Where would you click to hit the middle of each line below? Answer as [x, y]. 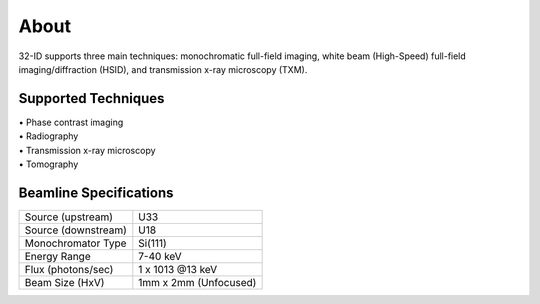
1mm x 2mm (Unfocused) [197, 282]
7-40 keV [160, 256]
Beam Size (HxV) [64, 282]
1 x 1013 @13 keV [178, 269]
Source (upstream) [69, 217]
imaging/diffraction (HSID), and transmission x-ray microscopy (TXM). [163, 69]
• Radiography [48, 136]
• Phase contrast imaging [71, 122]
